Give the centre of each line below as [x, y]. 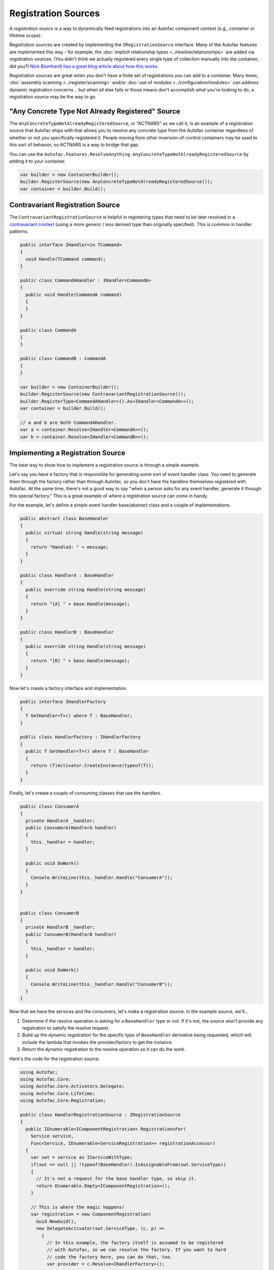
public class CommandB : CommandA [63, 359]
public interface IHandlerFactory [63, 702]
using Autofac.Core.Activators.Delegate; [72, 1086]
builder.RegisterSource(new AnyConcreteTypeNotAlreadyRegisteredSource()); [116, 182]
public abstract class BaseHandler [64, 518]
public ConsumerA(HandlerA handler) [71, 828]
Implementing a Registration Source [67, 453]
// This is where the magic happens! [78, 1207]
